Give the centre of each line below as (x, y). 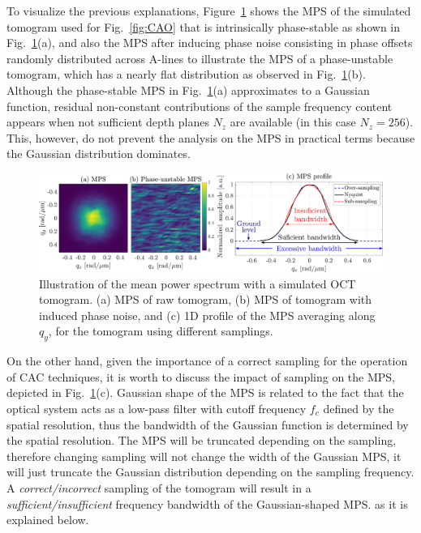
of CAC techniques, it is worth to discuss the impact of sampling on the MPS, (201, 376)
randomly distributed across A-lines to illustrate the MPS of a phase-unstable (200, 58)
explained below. (48, 520)
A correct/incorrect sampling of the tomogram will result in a (159, 488)
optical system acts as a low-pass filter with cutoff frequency (157, 409)
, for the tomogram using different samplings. (161, 331)
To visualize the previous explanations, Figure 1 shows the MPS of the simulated (209, 11)
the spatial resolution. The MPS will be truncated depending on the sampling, (202, 440)
